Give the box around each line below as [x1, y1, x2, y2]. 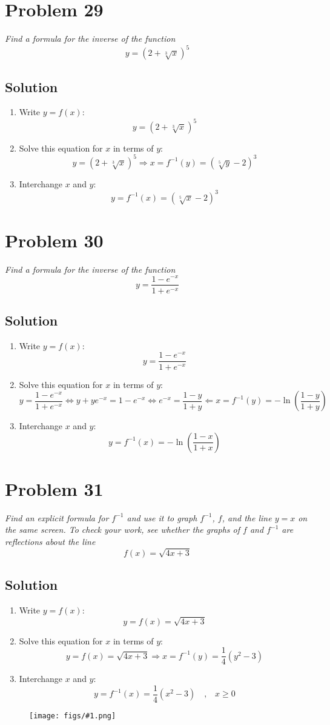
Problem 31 [5, 476, 104, 501]
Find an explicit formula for [5, 511, 109, 524]
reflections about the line [5, 535, 96, 547]
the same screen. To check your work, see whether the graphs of [5, 523, 240, 536]
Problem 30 [5, 227, 104, 252]
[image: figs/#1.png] [29, 712, 116, 721]
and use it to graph [127, 511, 197, 524]
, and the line [222, 511, 272, 524]
